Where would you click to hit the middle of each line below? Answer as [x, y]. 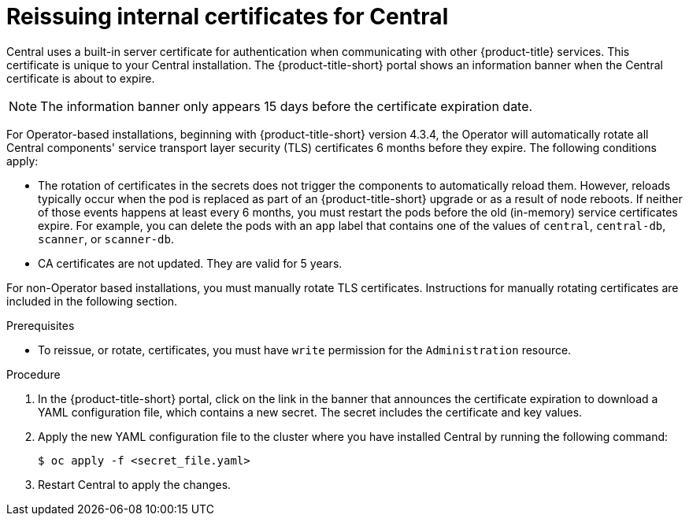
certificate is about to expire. [81, 78]
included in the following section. [92, 301]
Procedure [33, 374]
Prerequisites [41, 325]
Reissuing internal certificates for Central [228, 17]
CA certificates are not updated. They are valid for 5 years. [190, 263]
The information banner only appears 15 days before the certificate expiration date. [287, 106]
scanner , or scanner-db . [106, 239]
